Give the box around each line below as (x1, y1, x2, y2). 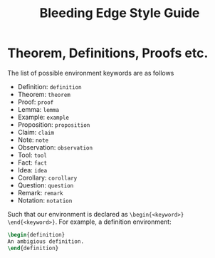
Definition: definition (17, 82, 82, 91)
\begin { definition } (7, 231, 65, 238)
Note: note (17, 135, 48, 144)
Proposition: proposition (17, 120, 90, 129)
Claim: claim (17, 128, 55, 136)
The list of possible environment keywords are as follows (7, 68, 174, 77)
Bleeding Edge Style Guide (39, 5, 200, 21)
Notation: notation (17, 196, 73, 205)
